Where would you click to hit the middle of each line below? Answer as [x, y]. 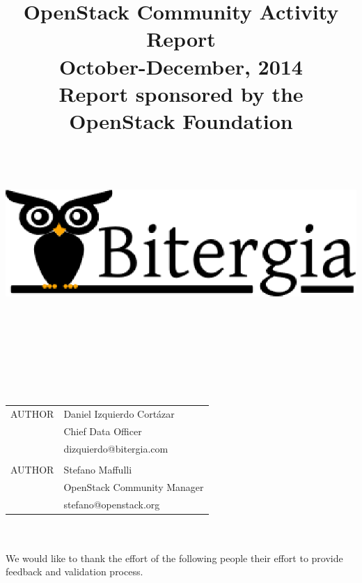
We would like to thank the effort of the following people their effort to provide [174, 558]
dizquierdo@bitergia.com [116, 448]
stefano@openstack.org [112, 504]
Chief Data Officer [103, 431]
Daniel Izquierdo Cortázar [119, 414]
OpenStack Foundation [181, 120]
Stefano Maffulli [98, 469]
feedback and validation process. [74, 571]
